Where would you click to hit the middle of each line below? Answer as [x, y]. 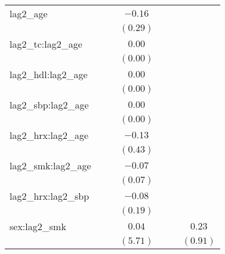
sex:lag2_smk [38, 226]
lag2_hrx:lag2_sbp [50, 196]
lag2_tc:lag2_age [46, 44]
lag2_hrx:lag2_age [49, 135]
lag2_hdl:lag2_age [49, 74]
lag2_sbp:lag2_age [49, 105]
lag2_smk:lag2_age [50, 165]
